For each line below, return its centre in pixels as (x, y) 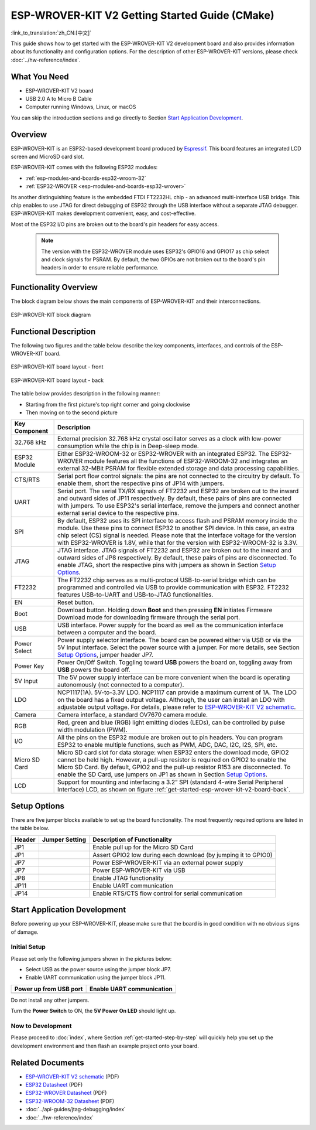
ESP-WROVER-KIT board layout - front (57, 367)
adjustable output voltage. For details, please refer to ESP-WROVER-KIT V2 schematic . (176, 707)
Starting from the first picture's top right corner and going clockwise (108, 404)
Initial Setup (28, 947)
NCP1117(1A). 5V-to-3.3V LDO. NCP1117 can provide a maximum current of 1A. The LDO (177, 692)
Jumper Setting (64, 839)
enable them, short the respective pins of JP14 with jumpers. (141, 483)
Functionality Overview (54, 287)
